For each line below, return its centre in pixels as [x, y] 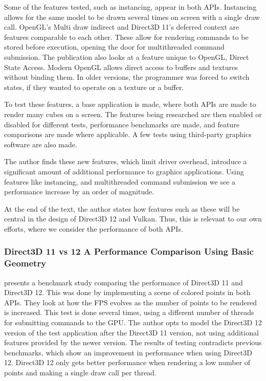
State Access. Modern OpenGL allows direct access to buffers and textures [121, 67]
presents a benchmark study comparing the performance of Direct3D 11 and [124, 282]
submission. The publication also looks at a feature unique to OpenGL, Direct [127, 57]
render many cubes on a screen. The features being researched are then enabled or [133, 114]
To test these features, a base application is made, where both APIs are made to [130, 104]
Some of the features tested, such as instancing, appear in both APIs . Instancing [130, 7]
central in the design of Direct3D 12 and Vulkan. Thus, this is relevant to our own [133, 219]
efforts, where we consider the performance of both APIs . [94, 228]
